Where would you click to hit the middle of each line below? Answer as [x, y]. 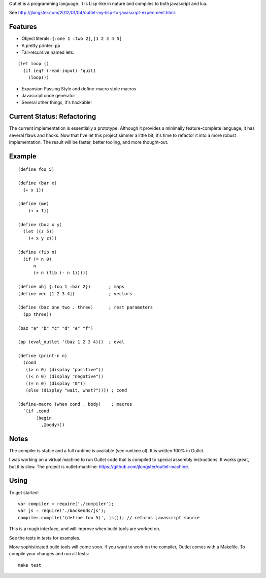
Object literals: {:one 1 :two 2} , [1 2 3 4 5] [72, 39]
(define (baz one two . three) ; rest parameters [85, 308]
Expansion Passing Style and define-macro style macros [79, 88]
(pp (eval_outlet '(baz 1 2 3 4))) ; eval [71, 342]
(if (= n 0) [37, 259]
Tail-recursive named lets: [48, 52]
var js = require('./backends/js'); [62, 511]
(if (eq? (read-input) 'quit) [59, 71]
